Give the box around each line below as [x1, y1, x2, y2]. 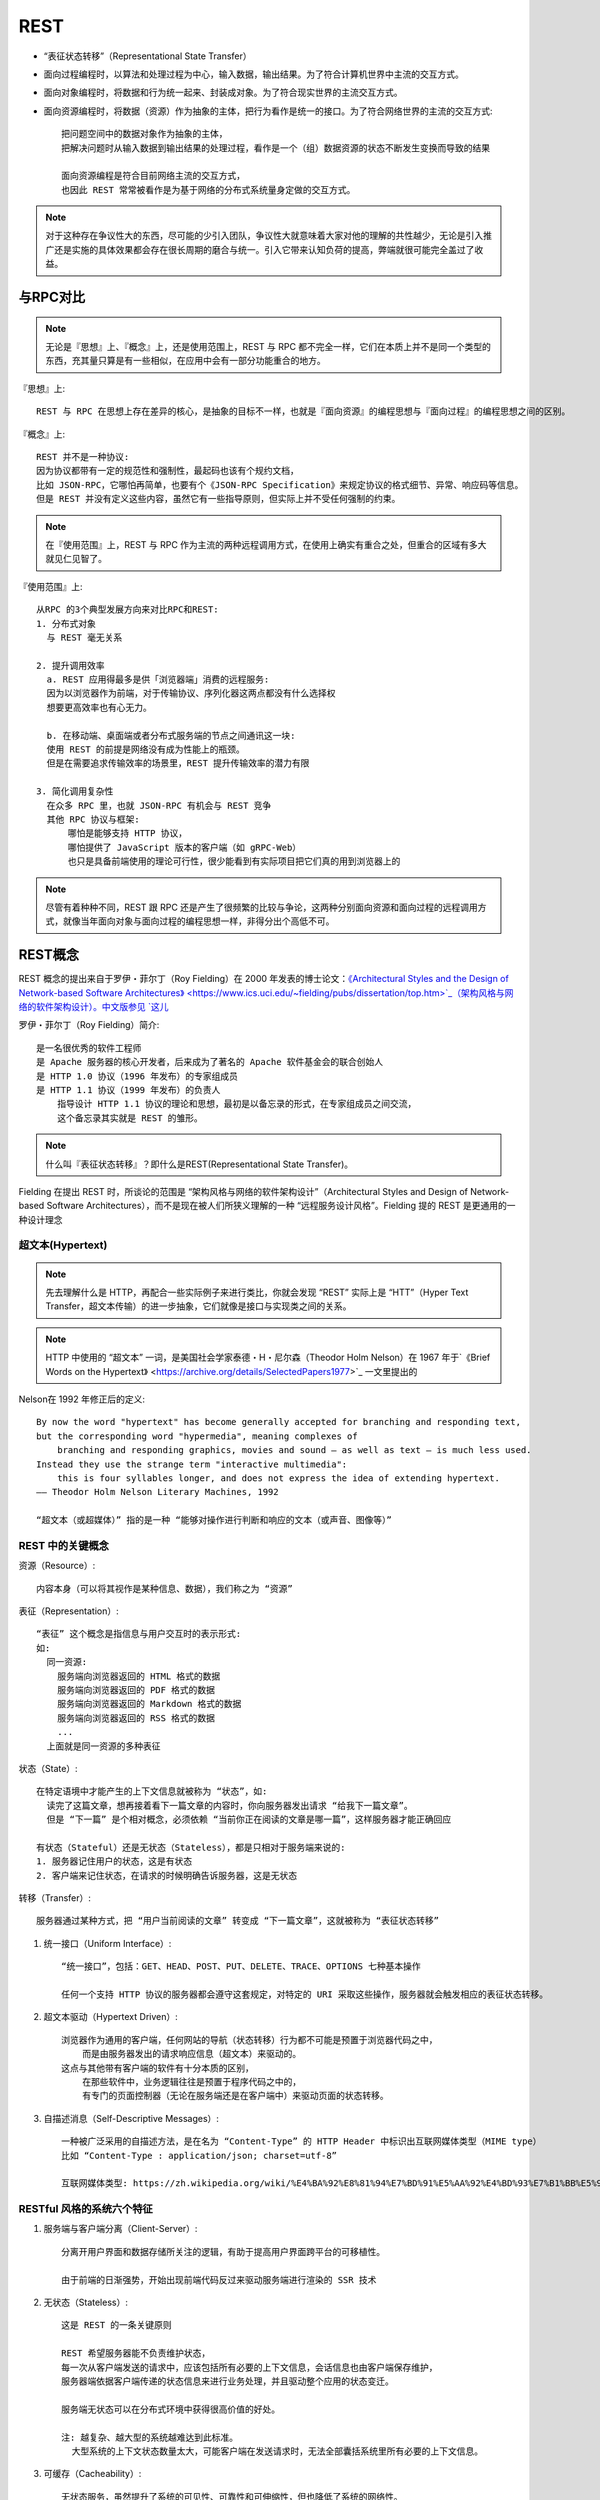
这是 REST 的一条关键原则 [61, 2320, 172, 2331]
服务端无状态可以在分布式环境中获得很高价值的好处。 [61, 2403, 280, 2415]
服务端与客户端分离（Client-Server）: [43, 2223, 198, 2235]
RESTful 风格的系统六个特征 [18, 2202, 154, 2216]
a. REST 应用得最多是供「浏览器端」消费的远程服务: [46, 674, 270, 685]
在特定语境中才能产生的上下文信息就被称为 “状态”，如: [36, 1786, 268, 1797]
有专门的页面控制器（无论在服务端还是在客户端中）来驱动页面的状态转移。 [81, 2090, 389, 2102]
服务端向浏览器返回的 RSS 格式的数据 [56, 1712, 215, 1724]
